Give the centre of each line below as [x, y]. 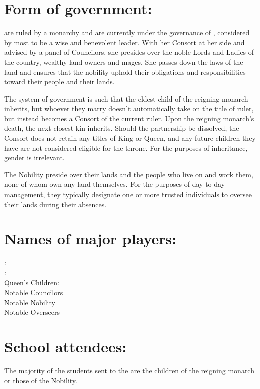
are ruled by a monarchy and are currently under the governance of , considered [127, 32]
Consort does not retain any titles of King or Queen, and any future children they [130, 138]
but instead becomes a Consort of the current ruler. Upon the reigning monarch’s [129, 118]
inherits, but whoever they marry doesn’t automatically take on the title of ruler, [129, 108]
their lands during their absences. [55, 204]
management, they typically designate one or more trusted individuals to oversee [128, 194]
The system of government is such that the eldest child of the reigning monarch [126, 98]
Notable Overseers [32, 312]
